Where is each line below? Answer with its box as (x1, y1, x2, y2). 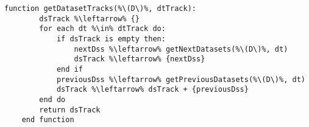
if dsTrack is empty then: (56, 34, 166, 43)
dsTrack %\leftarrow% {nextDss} (74, 55, 205, 64)
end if (56, 64, 83, 74)
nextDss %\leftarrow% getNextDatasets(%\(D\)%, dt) (74, 44, 288, 53)
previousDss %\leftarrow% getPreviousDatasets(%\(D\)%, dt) (56, 75, 305, 84)
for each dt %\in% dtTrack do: (39, 24, 166, 33)
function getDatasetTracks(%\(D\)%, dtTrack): (4, 4, 196, 13)
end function (21, 115, 74, 125)
